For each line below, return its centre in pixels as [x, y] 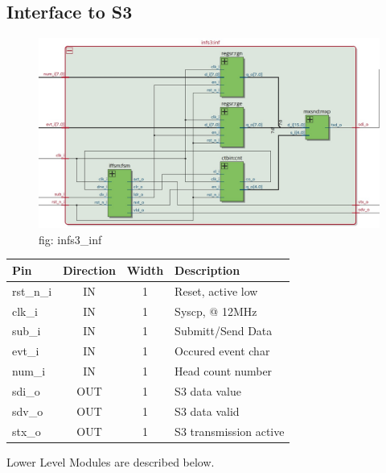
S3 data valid [207, 411]
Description [207, 270]
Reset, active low [216, 290]
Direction [89, 270]
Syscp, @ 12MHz [216, 311]
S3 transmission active [230, 431]
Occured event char [222, 351]
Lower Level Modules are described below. [111, 461]
